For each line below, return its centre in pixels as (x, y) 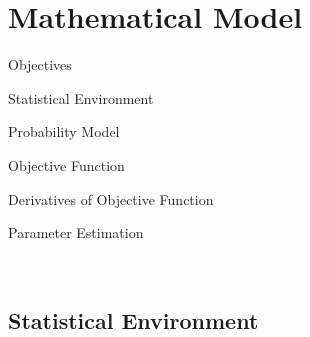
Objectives (40, 64)
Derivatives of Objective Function (111, 198)
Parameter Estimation (76, 232)
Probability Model (64, 131)
